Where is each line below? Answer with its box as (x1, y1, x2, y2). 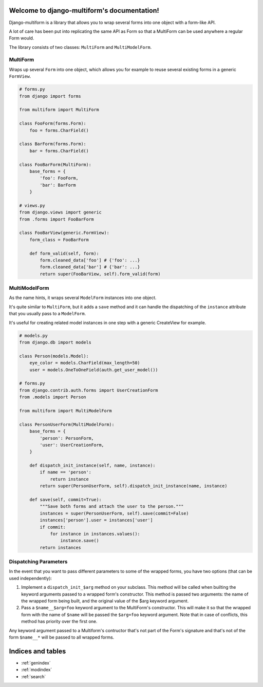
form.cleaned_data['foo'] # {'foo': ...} (39, 257, 140, 263)
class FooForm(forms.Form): (19, 121, 86, 127)
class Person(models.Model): (19, 353, 89, 359)
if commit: (39, 524, 66, 530)
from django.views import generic (19, 210, 102, 215)
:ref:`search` (21, 673, 46, 679)
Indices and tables (9, 647, 66, 655)
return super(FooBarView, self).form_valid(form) (39, 271, 161, 277)
